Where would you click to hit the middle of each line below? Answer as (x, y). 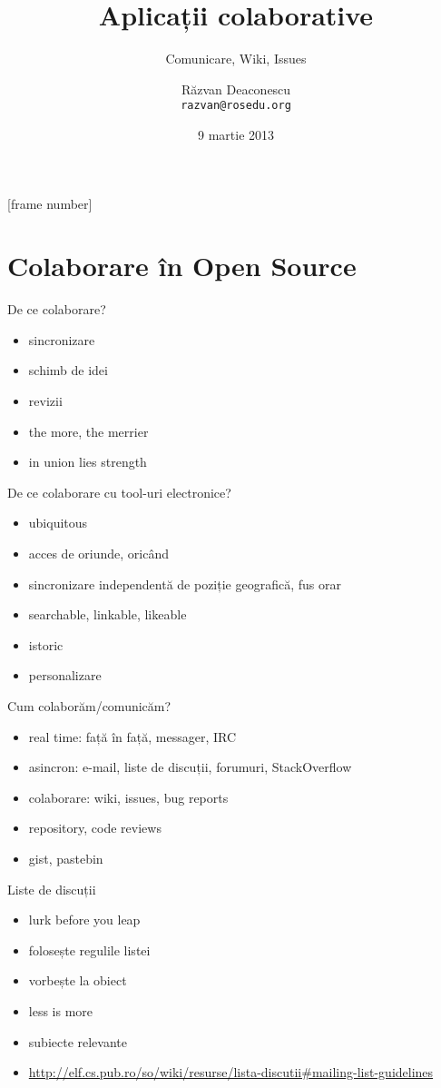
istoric (46, 644)
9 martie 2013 (236, 134)
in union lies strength (88, 462)
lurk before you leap (84, 920)
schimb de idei (68, 370)
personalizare (65, 675)
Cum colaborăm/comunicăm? (89, 706)
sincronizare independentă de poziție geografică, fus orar (185, 584)
